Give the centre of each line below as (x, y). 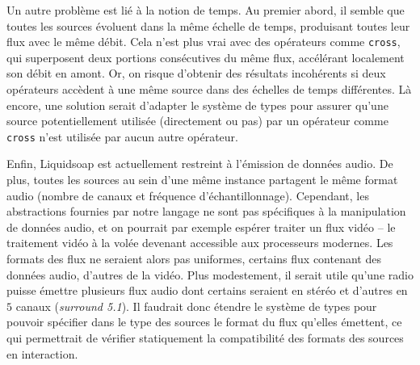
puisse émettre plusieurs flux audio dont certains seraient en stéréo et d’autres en (207, 290)
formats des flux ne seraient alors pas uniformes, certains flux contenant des (194, 259)
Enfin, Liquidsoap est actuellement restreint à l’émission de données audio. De (200, 164)
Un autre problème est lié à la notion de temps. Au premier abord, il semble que (206, 10)
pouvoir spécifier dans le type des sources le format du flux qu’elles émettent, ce (204, 322)
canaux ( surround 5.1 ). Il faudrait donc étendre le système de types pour (196, 306)
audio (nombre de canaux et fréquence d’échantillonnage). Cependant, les (188, 195)
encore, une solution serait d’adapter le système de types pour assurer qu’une (197, 105)
